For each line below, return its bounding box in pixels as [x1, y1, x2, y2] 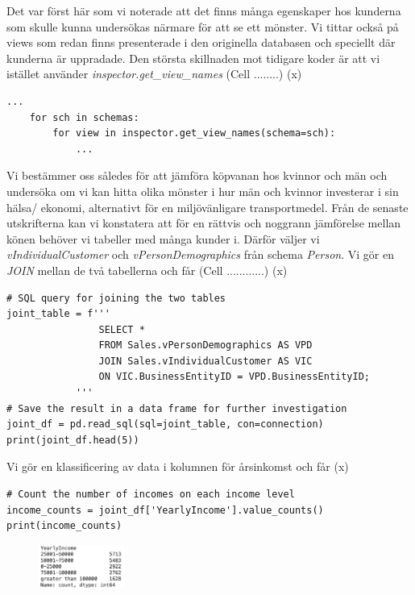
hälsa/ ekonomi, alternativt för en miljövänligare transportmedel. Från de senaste [6, 198, 409, 215]
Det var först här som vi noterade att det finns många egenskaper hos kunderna [6, 2, 401, 19]
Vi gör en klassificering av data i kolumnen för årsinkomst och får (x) [6, 458, 349, 475]
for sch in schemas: [29, 111, 139, 123]
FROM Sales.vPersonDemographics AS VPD [98, 339, 313, 352]
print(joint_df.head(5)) [6, 434, 139, 446]
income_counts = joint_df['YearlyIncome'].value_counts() [6, 504, 324, 516]
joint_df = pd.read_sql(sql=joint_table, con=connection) [6, 418, 324, 431]
